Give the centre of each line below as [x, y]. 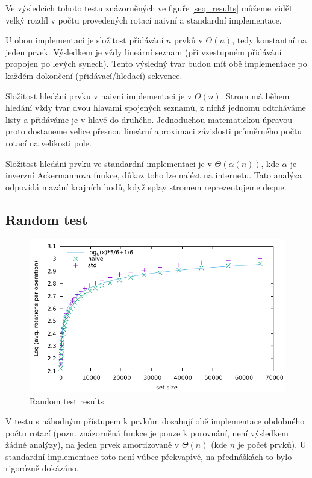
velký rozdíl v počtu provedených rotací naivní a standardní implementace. [144, 20]
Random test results [67, 401]
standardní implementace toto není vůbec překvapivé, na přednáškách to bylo [149, 456]
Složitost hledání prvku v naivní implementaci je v [99, 96]
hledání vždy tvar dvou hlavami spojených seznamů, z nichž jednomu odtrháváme [156, 108]
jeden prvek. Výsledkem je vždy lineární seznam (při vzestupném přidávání [144, 52]
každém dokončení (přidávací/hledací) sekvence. [94, 75]
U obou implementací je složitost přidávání [85, 40]
